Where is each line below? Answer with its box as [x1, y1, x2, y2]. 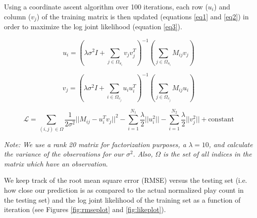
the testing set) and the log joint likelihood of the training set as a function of [4, 194, 241, 205]
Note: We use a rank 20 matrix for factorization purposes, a [4, 139, 186, 149]
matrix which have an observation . [4, 158, 108, 168]
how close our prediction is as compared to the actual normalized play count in [4, 184, 244, 195]
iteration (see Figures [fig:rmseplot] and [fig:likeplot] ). [4, 204, 166, 215]
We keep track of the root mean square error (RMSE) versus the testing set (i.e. [4, 175, 248, 185]
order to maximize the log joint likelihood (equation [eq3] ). [4, 21, 182, 32]
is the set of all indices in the [163, 149, 252, 159]
